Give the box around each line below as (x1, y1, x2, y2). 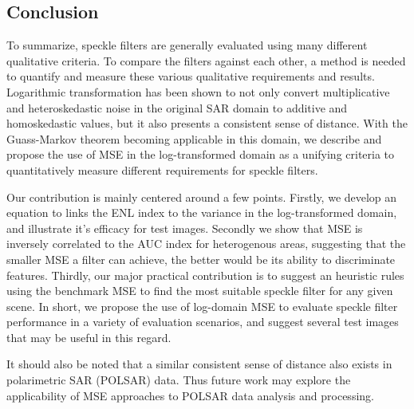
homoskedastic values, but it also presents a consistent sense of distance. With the (6, 115, 408, 132)
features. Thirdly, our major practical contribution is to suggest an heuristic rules (6, 266, 404, 283)
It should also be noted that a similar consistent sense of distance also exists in (6, 356, 392, 372)
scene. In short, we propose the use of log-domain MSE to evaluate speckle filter (6, 297, 398, 314)
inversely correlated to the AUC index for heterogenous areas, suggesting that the (6, 235, 406, 252)
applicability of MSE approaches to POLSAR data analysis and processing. (6, 387, 374, 403)
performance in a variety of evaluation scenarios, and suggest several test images (6, 313, 399, 330)
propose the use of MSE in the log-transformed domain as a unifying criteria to (6, 146, 395, 163)
